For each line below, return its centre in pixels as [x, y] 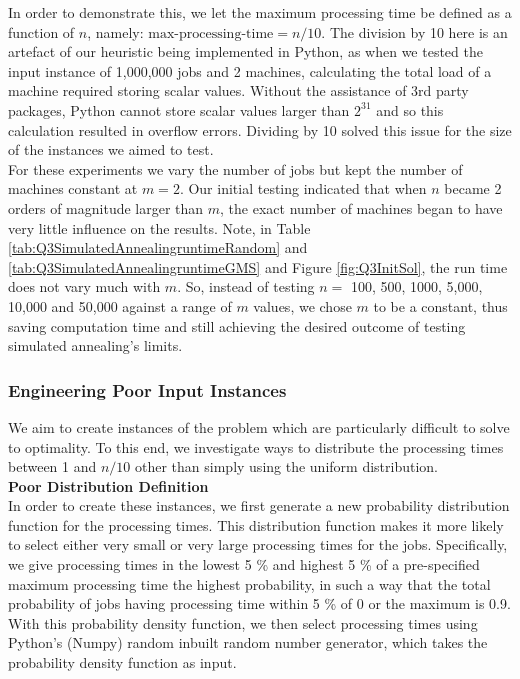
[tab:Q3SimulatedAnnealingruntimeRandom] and [158, 247]
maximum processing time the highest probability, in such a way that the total [249, 583]
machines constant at [73, 188]
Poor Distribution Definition [108, 485]
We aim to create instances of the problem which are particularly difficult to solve [259, 426]
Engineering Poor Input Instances [147, 389]
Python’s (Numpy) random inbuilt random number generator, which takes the [248, 642]
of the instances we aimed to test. [111, 149]
